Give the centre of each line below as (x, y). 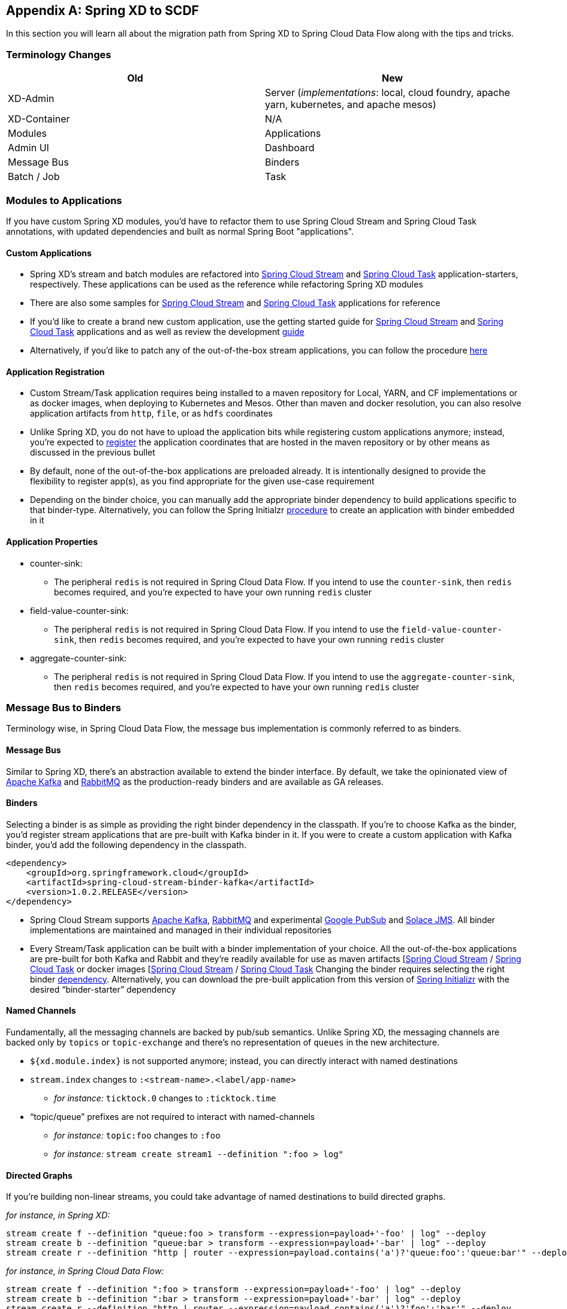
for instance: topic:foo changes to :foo (137, 1135)
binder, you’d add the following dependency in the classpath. (126, 844)
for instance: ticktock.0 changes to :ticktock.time (165, 1098)
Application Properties (52, 541)
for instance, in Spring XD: (58, 1215)
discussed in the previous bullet (93, 453)
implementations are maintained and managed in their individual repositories (181, 930)
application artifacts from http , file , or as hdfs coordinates (151, 414)
